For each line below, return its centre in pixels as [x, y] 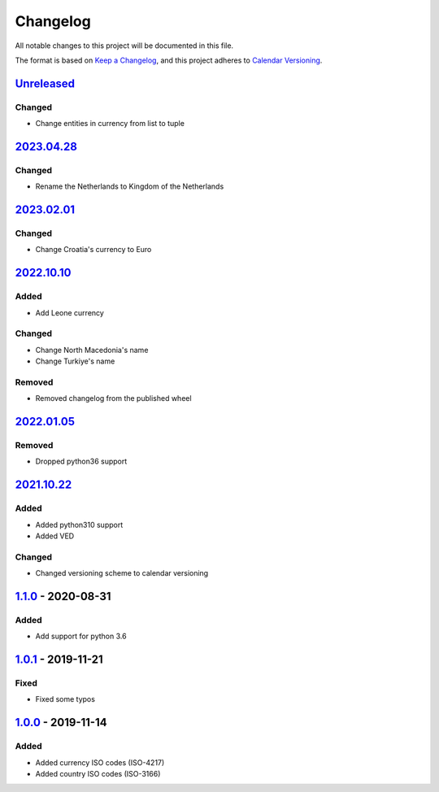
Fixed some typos [65, 699]
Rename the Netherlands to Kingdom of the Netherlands [130, 186]
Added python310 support [79, 524]
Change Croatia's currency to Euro [93, 250]
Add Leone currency [70, 312]
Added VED [55, 536]
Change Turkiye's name [75, 361]
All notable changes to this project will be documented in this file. [124, 46]
